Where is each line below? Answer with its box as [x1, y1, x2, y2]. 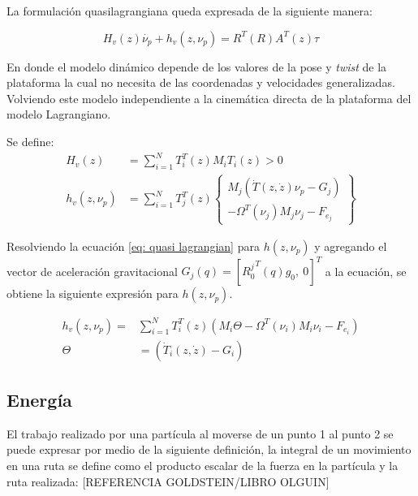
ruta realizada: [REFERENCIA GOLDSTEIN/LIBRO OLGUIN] [6, 472, 330, 490]
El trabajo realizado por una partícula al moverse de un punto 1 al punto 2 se [6, 425, 394, 442]
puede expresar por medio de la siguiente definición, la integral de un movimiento [6, 441, 412, 458]
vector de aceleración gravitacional [6, 262, 178, 279]
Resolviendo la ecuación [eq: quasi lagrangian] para [6, 237, 260, 254]
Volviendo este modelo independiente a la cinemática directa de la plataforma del [6, 89, 412, 106]
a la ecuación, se [325, 262, 407, 279]
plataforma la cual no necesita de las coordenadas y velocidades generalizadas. [6, 74, 395, 91]
